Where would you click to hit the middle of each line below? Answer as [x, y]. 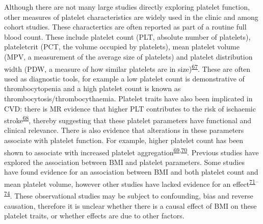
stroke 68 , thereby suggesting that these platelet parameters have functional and [128, 119]
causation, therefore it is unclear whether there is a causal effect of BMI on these [130, 205]
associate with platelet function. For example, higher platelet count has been [124, 140]
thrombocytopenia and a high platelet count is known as [93, 88]
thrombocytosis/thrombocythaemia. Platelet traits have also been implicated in [128, 98]
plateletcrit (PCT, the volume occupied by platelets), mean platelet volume [122, 47]
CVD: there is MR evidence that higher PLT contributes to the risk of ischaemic [130, 108]
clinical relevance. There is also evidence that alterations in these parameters [124, 130]
